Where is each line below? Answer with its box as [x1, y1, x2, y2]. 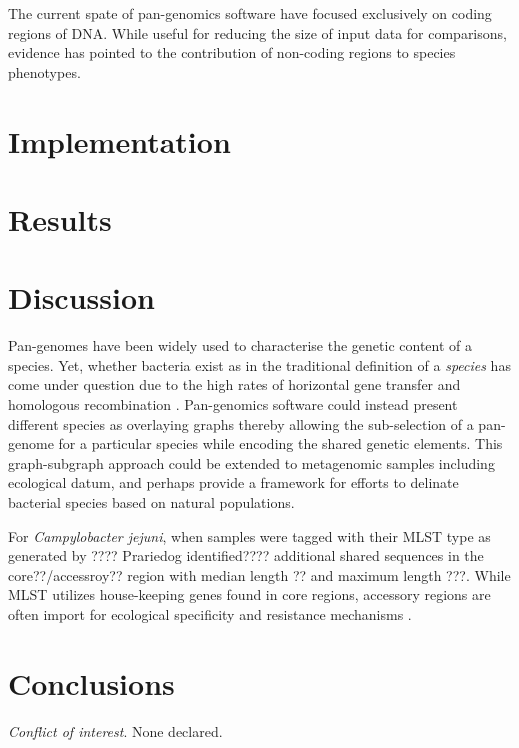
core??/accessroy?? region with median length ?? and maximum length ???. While [8, 564, 511, 585]
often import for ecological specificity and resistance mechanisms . [8, 603, 412, 624]
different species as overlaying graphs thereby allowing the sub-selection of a [8, 413, 474, 434]
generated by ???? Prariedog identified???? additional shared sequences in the [8, 545, 484, 566]
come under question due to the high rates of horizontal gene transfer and [8, 374, 461, 395]
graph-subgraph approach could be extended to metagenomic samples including [8, 452, 495, 473]
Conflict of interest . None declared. [8, 720, 223, 741]
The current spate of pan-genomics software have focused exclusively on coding [8, 3, 492, 23]
